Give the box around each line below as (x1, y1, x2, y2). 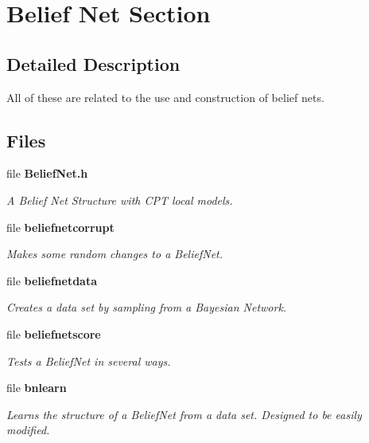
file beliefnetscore (6, 325, 101, 342)
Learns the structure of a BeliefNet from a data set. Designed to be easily (6, 406, 362, 422)
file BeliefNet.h (6, 165, 88, 182)
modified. (6, 421, 50, 438)
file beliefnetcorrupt (6, 218, 115, 235)
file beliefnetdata (6, 272, 97, 288)
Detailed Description (6, 51, 181, 76)
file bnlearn (6, 379, 67, 396)
